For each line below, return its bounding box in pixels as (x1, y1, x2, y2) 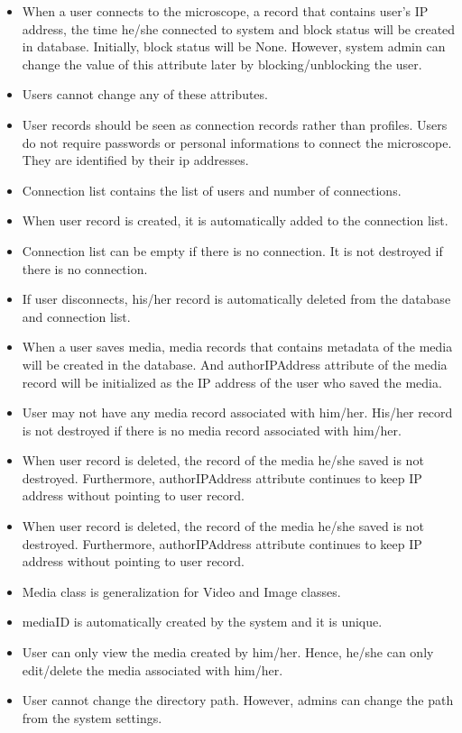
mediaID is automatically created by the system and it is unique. (22, 612, 383, 631)
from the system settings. (22, 708, 162, 727)
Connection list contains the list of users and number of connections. (22, 180, 402, 199)
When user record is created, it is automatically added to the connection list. (22, 211, 448, 230)
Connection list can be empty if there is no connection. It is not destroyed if (22, 241, 443, 260)
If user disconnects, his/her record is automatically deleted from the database (22, 289, 451, 308)
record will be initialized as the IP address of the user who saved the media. (22, 372, 442, 391)
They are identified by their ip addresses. (22, 151, 249, 170)
